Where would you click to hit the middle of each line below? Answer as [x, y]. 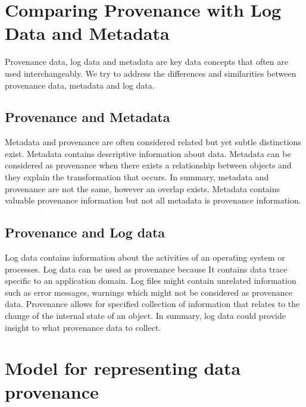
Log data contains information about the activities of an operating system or [145, 257]
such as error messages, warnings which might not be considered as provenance [149, 292]
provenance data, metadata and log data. [80, 85]
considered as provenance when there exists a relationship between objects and [148, 165]
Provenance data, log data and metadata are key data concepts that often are [146, 62]
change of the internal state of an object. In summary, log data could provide [146, 316]
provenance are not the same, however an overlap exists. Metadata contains [143, 188]
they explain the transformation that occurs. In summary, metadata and [137, 177]
